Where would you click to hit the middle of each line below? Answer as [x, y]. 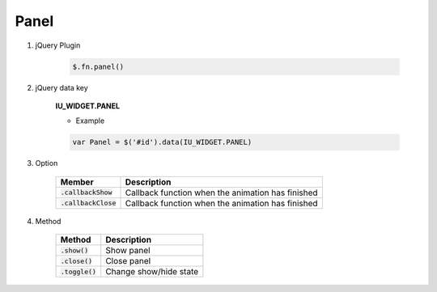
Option [47, 163]
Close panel [128, 261]
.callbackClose [88, 203]
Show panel [128, 251]
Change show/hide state [152, 272]
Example [90, 121]
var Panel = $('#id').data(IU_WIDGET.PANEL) [162, 142]
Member [77, 182]
